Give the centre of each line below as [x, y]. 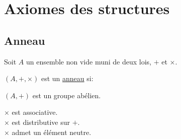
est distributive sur [41, 122]
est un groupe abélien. [67, 95]
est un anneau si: [67, 78]
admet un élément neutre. [52, 132]
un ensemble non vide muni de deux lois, [89, 61]
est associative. [35, 112]
